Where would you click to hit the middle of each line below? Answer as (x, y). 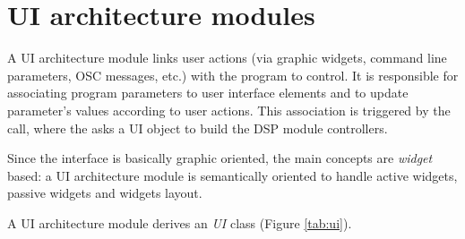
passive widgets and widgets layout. (105, 193)
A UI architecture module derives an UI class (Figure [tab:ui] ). (180, 222)
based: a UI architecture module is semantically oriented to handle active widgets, (232, 175)
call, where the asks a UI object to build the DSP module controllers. (198, 128)
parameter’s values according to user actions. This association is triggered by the (229, 110)
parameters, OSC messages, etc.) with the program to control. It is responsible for (233, 75)
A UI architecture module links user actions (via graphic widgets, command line (227, 58)
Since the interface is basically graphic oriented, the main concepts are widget (220, 158)
